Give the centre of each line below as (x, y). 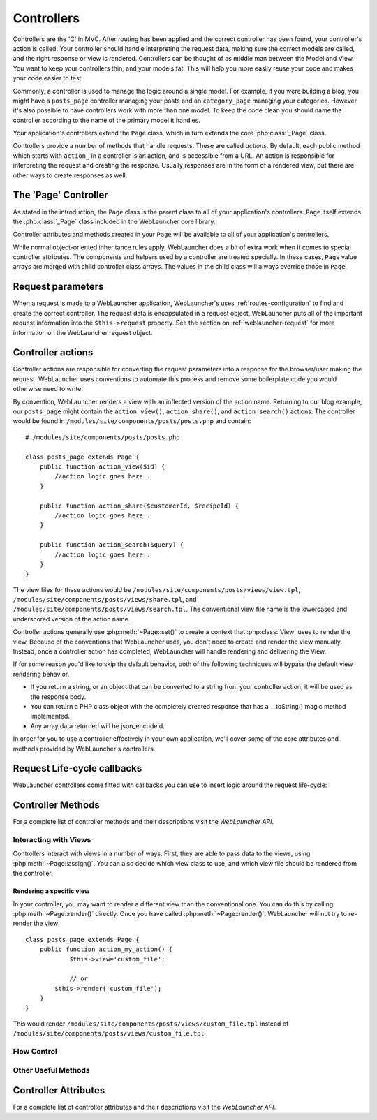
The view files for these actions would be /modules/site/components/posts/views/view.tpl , (156, 589)
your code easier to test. (48, 78)
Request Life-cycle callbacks (77, 768)
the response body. (58, 697)
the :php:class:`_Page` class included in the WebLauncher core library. (114, 221)
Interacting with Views (52, 840)
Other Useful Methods (51, 1070)
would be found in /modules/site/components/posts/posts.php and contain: (132, 421)
